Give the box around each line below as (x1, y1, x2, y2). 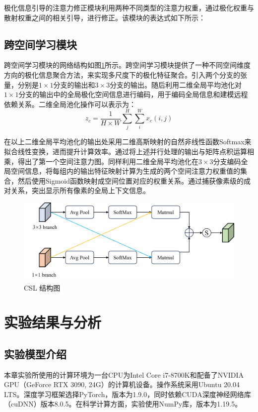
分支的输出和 (53, 79, 95, 90)
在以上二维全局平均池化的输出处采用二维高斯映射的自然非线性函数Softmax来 (4, 136, 252, 147)
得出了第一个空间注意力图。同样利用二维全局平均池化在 (17, 156, 198, 166)
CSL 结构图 (24, 283, 61, 293)
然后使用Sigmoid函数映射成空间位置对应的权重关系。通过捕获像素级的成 (17, 175, 251, 186)
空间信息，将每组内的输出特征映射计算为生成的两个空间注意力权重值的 (10, 166, 240, 176)
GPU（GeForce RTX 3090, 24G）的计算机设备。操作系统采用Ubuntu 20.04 (4, 379, 240, 390)
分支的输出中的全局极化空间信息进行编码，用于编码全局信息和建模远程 (18, 89, 248, 100)
